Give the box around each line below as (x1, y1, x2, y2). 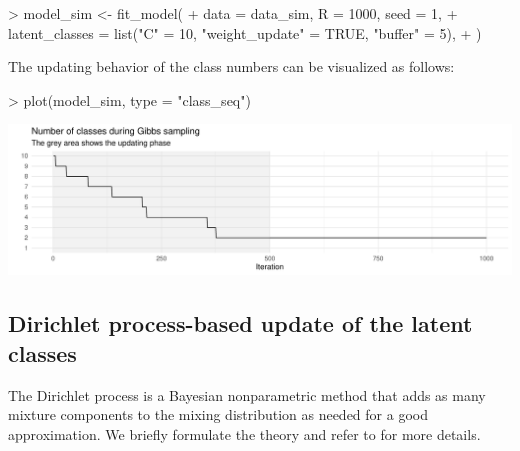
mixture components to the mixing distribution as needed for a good (8, 404, 428, 425)
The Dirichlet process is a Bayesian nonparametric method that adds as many (8, 384, 486, 405)
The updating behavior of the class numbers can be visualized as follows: (8, 56, 455, 77)
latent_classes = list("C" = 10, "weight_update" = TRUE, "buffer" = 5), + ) (8, 22, 482, 43)
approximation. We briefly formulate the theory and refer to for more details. (8, 423, 481, 444)
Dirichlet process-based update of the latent (8, 308, 473, 339)
